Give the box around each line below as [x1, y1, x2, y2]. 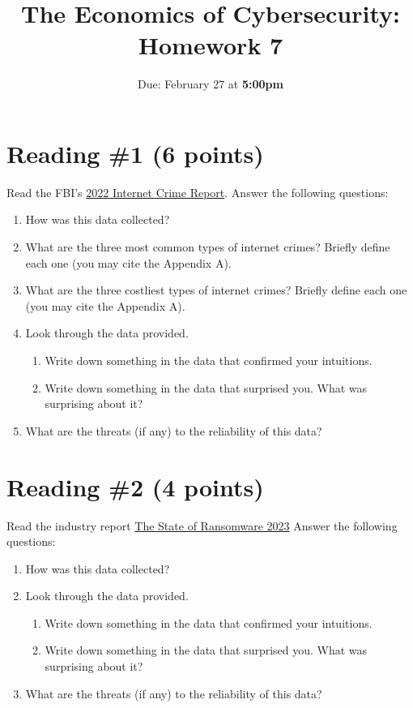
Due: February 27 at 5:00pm [138, 75, 283, 92]
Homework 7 [138, 28, 283, 62]
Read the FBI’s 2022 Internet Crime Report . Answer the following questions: [6, 183, 389, 200]
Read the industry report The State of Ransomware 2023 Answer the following [6, 517, 398, 534]
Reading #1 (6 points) [6, 136, 264, 169]
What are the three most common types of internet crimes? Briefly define [25, 238, 390, 255]
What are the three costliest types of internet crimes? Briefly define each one [25, 281, 407, 298]
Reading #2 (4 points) [6, 470, 264, 503]
